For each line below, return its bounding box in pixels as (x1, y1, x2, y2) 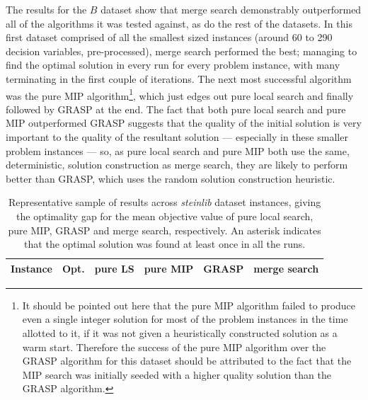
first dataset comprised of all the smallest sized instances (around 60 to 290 (6, 30, 333, 45)
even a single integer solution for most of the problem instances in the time (22, 312, 348, 326)
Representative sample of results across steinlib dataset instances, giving (8, 195, 321, 210)
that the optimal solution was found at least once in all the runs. (24, 236, 306, 251)
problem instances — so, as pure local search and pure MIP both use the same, (6, 143, 350, 158)
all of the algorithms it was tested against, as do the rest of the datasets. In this (6, 16, 352, 30)
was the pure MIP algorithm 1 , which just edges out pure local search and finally (6, 86, 354, 103)
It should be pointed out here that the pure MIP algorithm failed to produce (22, 297, 356, 312)
